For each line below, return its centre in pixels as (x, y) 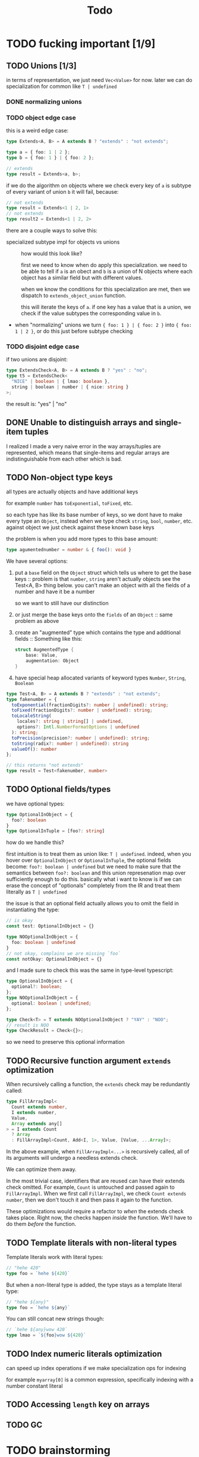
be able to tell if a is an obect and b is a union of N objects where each (107, 272)
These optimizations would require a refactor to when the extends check (95, 1211)
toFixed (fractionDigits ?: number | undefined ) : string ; (82, 710)
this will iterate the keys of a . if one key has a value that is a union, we (106, 307)
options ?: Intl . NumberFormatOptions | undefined (78, 727)
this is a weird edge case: (37, 131)
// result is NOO (28, 1025)
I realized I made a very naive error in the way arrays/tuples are (84, 446)
